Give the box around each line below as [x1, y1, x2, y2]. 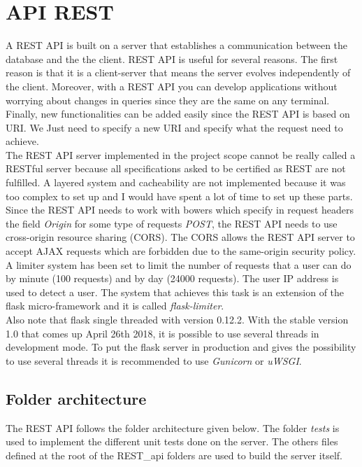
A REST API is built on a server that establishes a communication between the [6, 38, 348, 53]
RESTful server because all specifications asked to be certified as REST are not [6, 161, 346, 176]
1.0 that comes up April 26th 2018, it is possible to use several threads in [6, 326, 319, 340]
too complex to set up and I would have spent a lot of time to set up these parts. [6, 188, 353, 203]
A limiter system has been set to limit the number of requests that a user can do [6, 257, 352, 272]
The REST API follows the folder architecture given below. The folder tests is [6, 420, 340, 435]
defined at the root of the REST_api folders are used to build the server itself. [6, 447, 342, 462]
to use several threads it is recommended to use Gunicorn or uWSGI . [6, 353, 302, 368]
